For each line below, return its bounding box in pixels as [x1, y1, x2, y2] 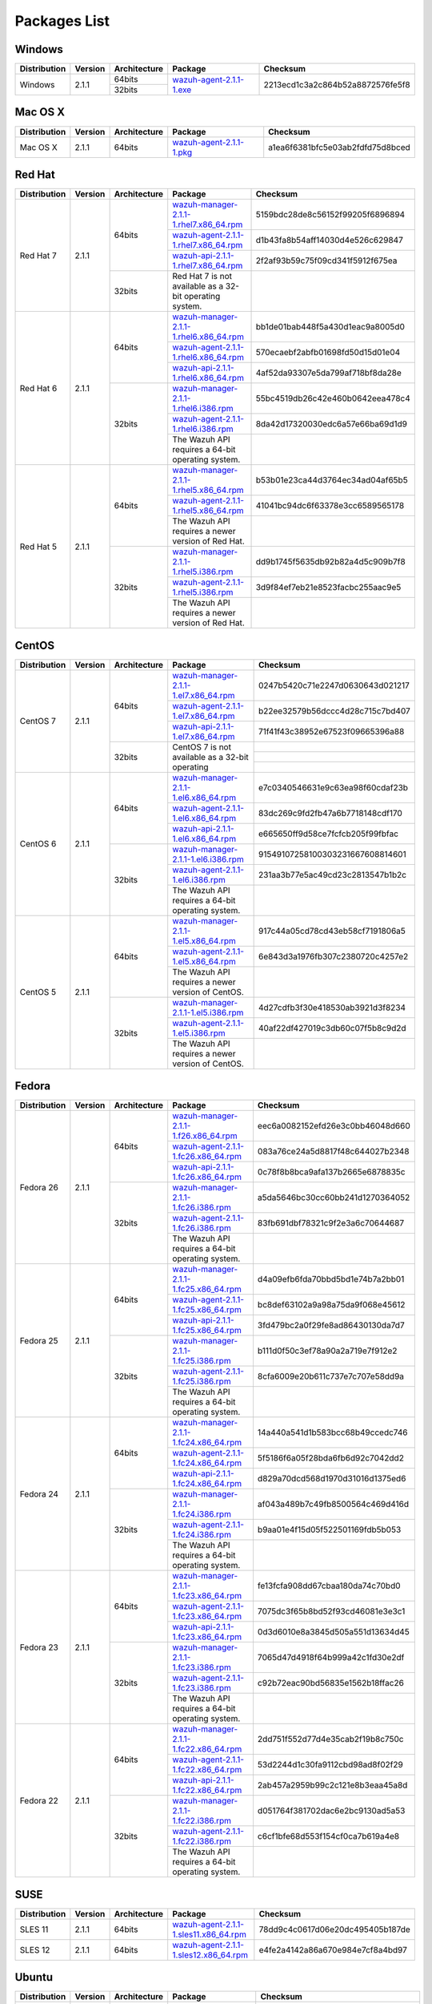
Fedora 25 [19, 1335, 59, 1346]
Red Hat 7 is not [172, 271, 232, 282]
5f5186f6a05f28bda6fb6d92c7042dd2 [257, 1452, 404, 1464]
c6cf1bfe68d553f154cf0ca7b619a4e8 [257, 1831, 400, 1842]
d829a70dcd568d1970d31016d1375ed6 [257, 1473, 406, 1485]
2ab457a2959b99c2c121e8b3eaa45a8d [257, 1780, 408, 1791]
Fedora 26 [19, 1182, 59, 1193]
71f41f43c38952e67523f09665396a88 [258, 725, 405, 737]
